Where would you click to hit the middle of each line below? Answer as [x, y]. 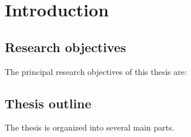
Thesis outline [48, 103]
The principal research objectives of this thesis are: [96, 71]
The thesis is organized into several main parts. [90, 127]
